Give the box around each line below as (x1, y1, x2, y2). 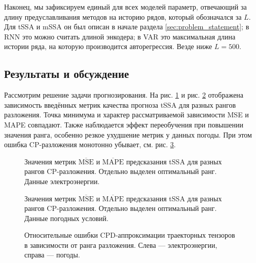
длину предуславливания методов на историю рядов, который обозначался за (4, 11, 242, 22)
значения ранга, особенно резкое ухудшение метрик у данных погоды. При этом (4, 129, 252, 140)
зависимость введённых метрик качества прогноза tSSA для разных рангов (4, 99, 236, 110)
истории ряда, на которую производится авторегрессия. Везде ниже (4, 41, 212, 52)
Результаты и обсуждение (4, 66, 129, 81)
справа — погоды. (24, 249, 80, 260)
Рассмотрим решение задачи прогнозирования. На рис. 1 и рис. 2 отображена (4, 90, 244, 100)
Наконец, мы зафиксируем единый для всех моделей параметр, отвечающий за (4, 2, 247, 12)
